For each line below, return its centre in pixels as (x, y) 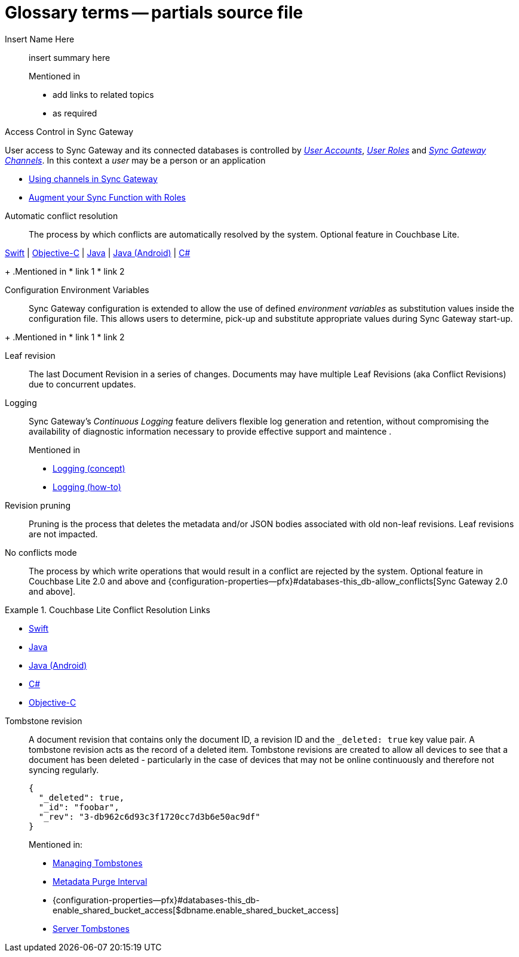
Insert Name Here (40, 39)
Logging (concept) (89, 468)
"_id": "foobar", (79, 807)
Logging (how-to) (87, 487)
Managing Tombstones (98, 863)
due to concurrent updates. (82, 384)
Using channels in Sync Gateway (93, 179)
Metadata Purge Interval (100, 881)
